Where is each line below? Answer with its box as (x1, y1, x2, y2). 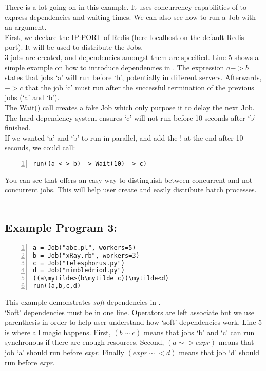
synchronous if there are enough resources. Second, (5, 337, 164, 347)
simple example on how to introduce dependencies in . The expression (5, 62, 224, 72)
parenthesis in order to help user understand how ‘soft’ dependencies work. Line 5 (5, 317, 262, 327)
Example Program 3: (5, 219, 117, 235)
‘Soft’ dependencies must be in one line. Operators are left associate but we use (5, 306, 254, 317)
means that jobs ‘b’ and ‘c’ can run (144, 326, 255, 337)
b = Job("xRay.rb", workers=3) (33, 251, 140, 259)
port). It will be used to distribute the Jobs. (5, 42, 143, 52)
